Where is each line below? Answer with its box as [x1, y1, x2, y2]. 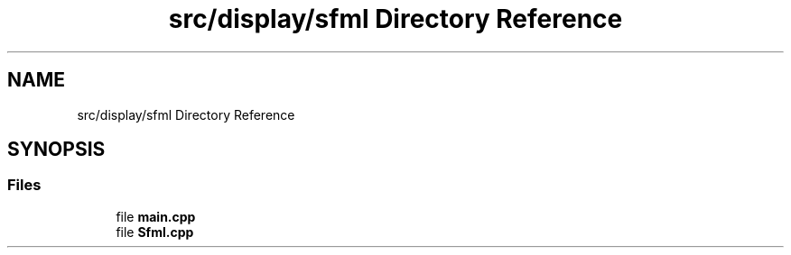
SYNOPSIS [7, 138, 106, 161]
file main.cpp [116, 208, 196, 224]
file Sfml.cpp [116, 223, 194, 240]
